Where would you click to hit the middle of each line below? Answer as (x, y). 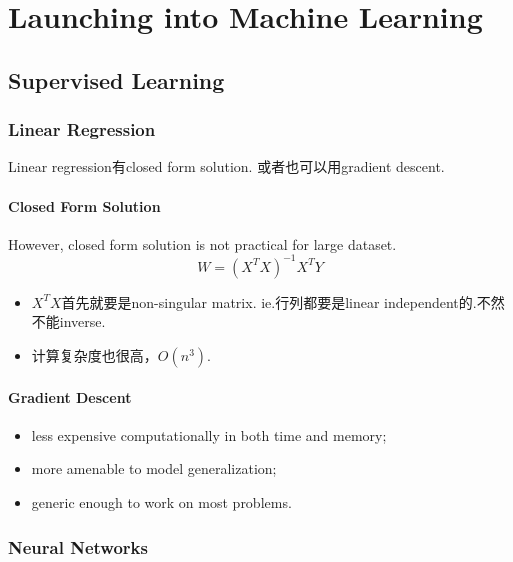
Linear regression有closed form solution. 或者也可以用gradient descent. (226, 166)
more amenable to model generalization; (154, 468)
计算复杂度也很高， (94, 355)
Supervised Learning (116, 79)
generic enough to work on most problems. (161, 502)
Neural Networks (78, 546)
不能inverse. (68, 321)
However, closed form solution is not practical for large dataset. (202, 243)
